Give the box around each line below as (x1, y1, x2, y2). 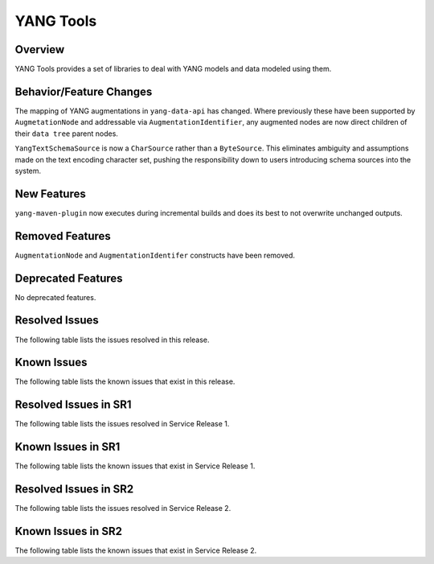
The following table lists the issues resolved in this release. (14, 335, 210, 344)
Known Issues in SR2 (14, 524, 122, 538)
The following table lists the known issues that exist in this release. (14, 377, 235, 386)
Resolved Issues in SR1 (14, 398, 132, 412)
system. (14, 166, 42, 175)
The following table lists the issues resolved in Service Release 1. (14, 419, 230, 429)
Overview (14, 43, 65, 56)
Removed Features (14, 229, 112, 243)
